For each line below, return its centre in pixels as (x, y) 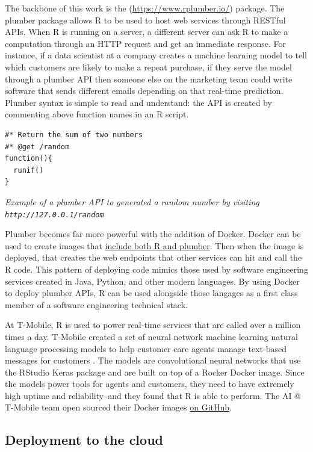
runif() (29, 170)
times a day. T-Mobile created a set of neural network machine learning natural (151, 336)
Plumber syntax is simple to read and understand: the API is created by (138, 102)
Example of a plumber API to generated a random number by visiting (132, 201)
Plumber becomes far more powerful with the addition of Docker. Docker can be (153, 234)
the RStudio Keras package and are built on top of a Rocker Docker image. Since (155, 372)
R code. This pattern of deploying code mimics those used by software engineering (156, 269)
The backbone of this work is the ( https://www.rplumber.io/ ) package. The (145, 8)
